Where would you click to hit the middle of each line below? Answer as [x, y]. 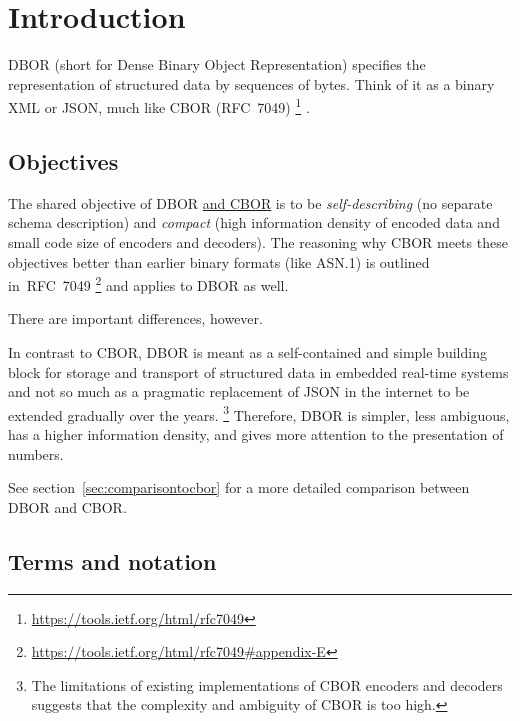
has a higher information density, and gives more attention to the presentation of [256, 434]
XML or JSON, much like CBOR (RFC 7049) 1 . [159, 105]
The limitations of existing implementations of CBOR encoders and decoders [267, 684]
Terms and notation [112, 560]
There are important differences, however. [135, 318]
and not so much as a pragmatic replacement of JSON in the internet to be [239, 391]
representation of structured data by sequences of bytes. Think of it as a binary [251, 83]
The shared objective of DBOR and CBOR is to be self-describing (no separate [250, 202]
